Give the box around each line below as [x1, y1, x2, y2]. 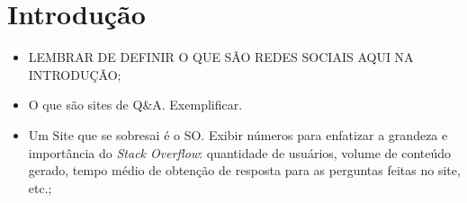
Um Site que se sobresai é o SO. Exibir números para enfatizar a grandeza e [28, 125, 448, 144]
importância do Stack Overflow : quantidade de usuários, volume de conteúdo [28, 143, 452, 162]
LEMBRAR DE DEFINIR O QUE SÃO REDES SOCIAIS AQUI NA [28, 48, 414, 66]
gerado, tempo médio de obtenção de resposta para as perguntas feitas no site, [28, 161, 461, 180]
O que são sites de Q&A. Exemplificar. [28, 95, 243, 114]
